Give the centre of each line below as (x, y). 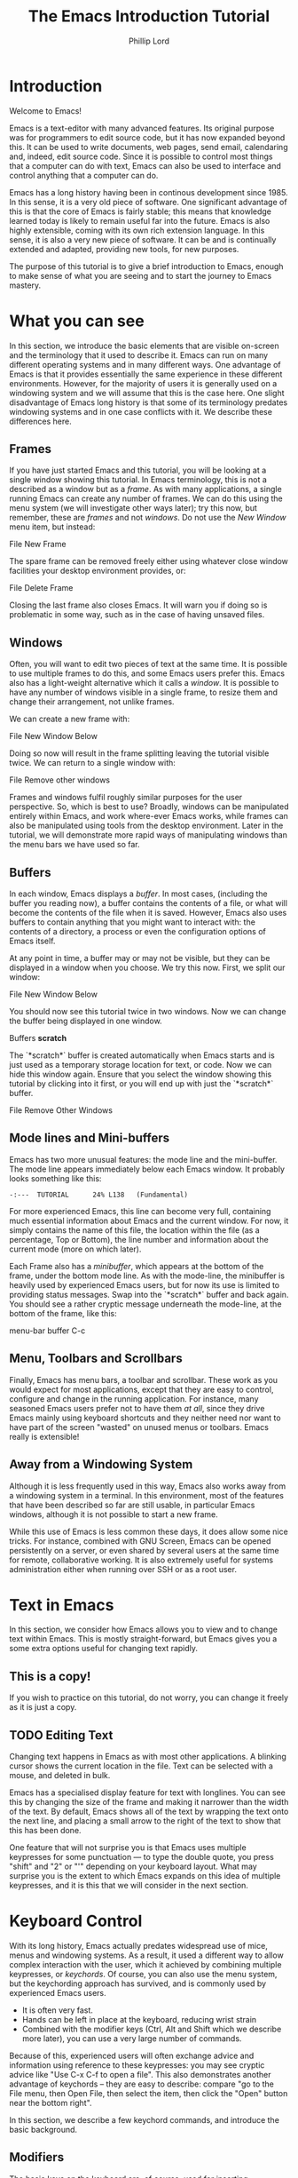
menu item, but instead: (52, 527)
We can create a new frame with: (70, 719)
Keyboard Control (76, 1921)
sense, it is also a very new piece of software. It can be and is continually (143, 239)
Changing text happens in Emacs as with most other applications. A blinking (148, 1757)
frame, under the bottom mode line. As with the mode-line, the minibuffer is (147, 1276)
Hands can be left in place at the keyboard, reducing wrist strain (139, 2019)
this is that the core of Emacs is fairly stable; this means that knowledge (141, 211)
